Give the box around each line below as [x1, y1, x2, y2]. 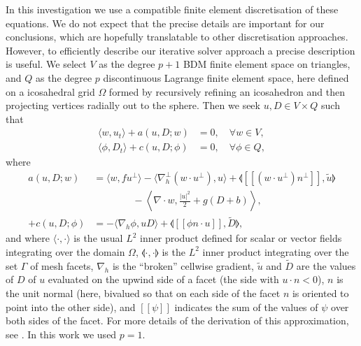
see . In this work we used [6, 326, 117, 341]
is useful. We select [6, 57, 87, 71]
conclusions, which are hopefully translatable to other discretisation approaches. [6, 29, 348, 44]
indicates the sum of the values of [174, 299, 318, 314]
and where [6, 231, 50, 245]
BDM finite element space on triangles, [183, 57, 351, 71]
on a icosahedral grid [6, 84, 95, 99]
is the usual [73, 231, 123, 245]
